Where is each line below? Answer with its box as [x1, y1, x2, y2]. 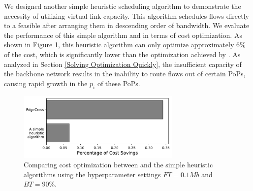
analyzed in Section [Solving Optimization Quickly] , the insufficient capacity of [4, 59, 242, 69]
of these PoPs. [97, 78, 140, 88]
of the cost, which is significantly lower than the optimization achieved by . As [4, 49, 241, 59]
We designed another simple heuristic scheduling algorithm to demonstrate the [4, 1, 241, 11]
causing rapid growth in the [4, 78, 88, 88]
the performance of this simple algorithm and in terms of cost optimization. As [4, 30, 242, 40]
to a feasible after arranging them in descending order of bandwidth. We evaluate [4, 20, 250, 31]
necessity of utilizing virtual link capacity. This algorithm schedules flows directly [4, 10, 249, 21]
